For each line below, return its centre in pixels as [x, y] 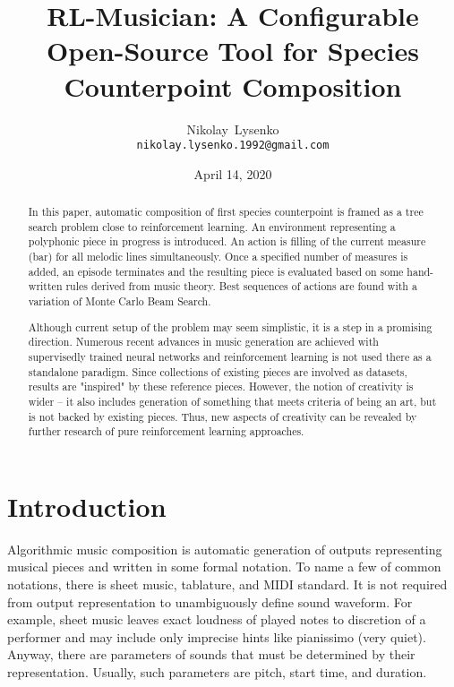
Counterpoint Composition [233, 86]
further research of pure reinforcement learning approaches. [166, 431]
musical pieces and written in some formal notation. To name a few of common [224, 567]
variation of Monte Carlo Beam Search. [120, 301]
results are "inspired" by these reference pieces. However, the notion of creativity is [221, 386]
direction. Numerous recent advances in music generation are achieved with [203, 342]
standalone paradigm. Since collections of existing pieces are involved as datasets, [218, 371]
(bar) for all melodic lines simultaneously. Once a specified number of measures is [218, 257]
